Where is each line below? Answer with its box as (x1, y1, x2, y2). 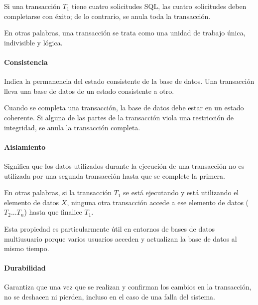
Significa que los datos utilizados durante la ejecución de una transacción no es (4, 160, 245, 171)
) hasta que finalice (24, 207, 82, 217)
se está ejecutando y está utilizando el (123, 187, 239, 198)
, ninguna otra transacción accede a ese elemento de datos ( (67, 197, 249, 207)
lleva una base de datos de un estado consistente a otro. (4, 85, 174, 96)
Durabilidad (4, 263, 46, 273)
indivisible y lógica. (4, 37, 63, 47)
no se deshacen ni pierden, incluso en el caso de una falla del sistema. (4, 292, 215, 302)
